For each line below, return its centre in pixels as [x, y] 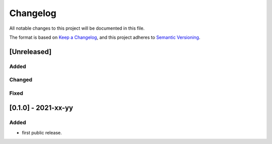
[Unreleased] [30, 52]
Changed [21, 80]
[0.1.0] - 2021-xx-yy [41, 108]
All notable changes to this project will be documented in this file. [77, 28]
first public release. [42, 132]
